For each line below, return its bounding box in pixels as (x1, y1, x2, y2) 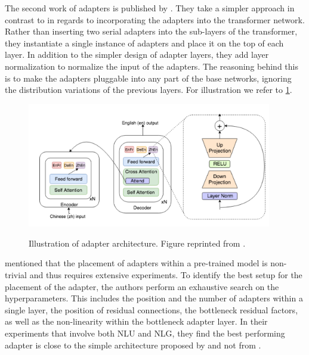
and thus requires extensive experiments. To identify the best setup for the (29, 269, 302, 281)
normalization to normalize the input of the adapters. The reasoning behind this (5, 60, 298, 72)
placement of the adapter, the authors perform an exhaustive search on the (5, 280, 279, 292)
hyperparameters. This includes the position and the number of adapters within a (5, 292, 303, 304)
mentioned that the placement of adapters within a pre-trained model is (5, 257, 268, 269)
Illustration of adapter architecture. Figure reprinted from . (29, 236, 246, 249)
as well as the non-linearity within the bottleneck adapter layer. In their (5, 315, 268, 328)
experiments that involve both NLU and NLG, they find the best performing (5, 327, 285, 340)
